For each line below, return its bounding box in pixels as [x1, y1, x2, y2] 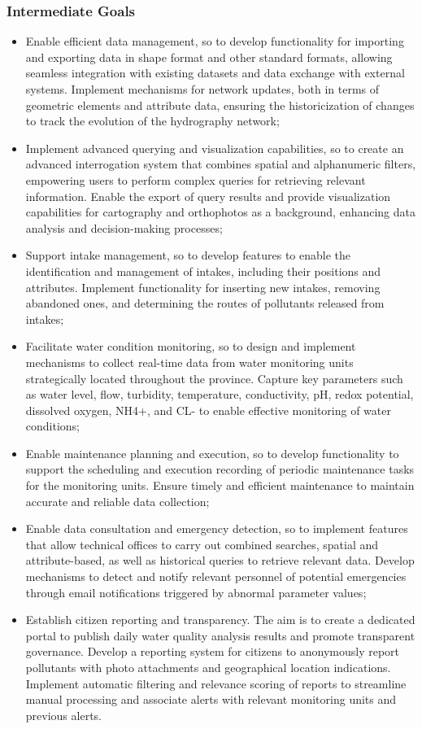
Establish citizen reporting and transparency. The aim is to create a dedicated [25, 611, 415, 628]
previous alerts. [25, 706, 102, 723]
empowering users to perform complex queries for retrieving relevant [25, 171, 366, 188]
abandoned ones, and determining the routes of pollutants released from [25, 295, 385, 312]
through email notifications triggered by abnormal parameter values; [25, 583, 367, 600]
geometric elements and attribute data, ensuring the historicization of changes [25, 96, 415, 113]
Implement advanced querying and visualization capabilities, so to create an [25, 139, 404, 156]
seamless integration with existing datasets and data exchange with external [25, 64, 405, 81]
